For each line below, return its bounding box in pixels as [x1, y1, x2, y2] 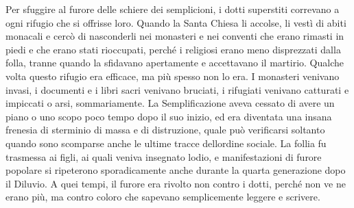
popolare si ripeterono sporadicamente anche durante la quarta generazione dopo [5, 163, 346, 177]
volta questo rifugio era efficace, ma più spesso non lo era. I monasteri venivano [5, 68, 340, 83]
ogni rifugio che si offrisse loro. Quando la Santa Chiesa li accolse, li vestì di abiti [5, 15, 346, 29]
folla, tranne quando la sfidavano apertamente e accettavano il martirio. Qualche [5, 55, 344, 70]
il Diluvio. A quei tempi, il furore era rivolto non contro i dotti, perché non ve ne [5, 176, 346, 190]
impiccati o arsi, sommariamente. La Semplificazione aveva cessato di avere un [5, 96, 335, 110]
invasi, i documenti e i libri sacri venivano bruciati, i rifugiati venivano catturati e [5, 82, 349, 96]
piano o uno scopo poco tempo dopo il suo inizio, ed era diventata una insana [5, 109, 332, 123]
